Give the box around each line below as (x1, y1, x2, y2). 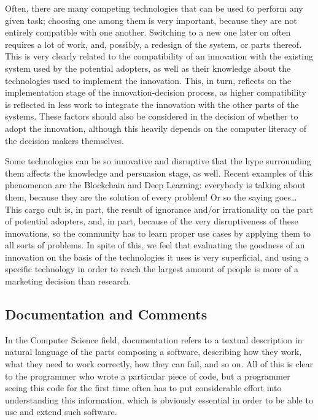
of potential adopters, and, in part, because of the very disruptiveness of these (5, 215, 298, 227)
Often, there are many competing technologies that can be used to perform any (5, 2, 303, 14)
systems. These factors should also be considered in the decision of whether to (5, 110, 298, 123)
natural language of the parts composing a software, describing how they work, (5, 345, 302, 358)
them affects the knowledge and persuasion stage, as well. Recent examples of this (5, 166, 313, 179)
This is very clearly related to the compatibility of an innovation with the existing (5, 50, 314, 63)
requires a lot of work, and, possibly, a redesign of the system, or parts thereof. (5, 37, 302, 50)
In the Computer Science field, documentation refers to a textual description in (5, 333, 303, 346)
